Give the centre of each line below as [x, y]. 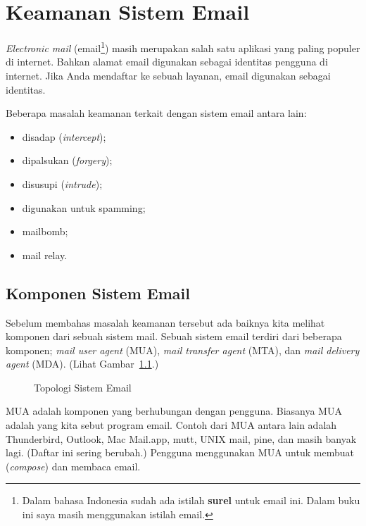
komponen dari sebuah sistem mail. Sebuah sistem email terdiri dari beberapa [174, 336]
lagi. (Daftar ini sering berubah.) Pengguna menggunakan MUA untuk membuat [180, 452]
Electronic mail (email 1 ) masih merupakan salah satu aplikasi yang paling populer [183, 47]
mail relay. [45, 255]
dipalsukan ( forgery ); [67, 160]
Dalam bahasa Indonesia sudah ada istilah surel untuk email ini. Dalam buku [191, 500]
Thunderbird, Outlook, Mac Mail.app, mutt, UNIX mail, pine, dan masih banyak [181, 438]
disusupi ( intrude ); [62, 183]
